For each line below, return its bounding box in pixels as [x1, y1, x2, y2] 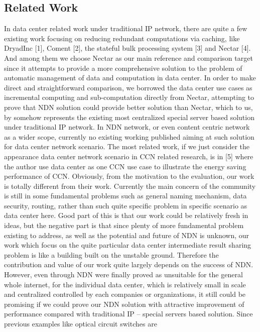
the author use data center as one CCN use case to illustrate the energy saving [4, 161, 246, 171]
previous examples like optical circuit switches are [4, 318, 157, 329]
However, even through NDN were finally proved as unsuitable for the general [4, 269, 243, 280]
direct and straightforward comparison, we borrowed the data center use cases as [4, 82, 252, 92]
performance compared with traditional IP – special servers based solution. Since [4, 308, 253, 319]
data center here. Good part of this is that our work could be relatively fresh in [4, 210, 248, 220]
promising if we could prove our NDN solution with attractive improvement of [4, 298, 244, 309]
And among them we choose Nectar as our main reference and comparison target [4, 52, 253, 63]
